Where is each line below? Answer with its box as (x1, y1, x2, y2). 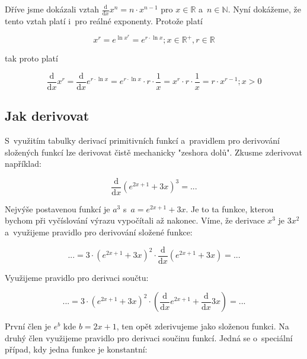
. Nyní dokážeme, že (228, 3, 301, 15)
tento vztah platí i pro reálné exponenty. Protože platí (5, 14, 203, 27)
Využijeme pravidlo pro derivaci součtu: (5, 271, 149, 283)
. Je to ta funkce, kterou (186, 202, 274, 215)
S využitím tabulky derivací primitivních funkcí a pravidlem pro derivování (5, 134, 280, 146)
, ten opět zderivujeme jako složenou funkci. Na (116, 320, 289, 332)
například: (5, 157, 41, 170)
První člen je (5, 320, 52, 332)
